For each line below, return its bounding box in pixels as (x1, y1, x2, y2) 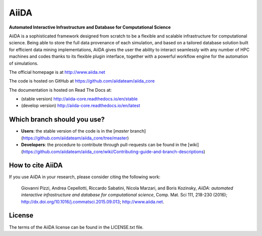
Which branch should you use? (9, 116, 105, 124)
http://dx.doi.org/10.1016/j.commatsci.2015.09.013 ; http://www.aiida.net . (21, 199, 164, 204)
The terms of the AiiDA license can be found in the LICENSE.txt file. (9, 224, 144, 230)
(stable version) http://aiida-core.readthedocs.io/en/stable (21, 96, 138, 102)
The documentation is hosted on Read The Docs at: (9, 87, 112, 93)
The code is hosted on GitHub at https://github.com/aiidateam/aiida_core (9, 78, 155, 84)
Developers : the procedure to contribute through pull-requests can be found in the (21, 142, 187, 148)
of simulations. (9, 60, 39, 66)
